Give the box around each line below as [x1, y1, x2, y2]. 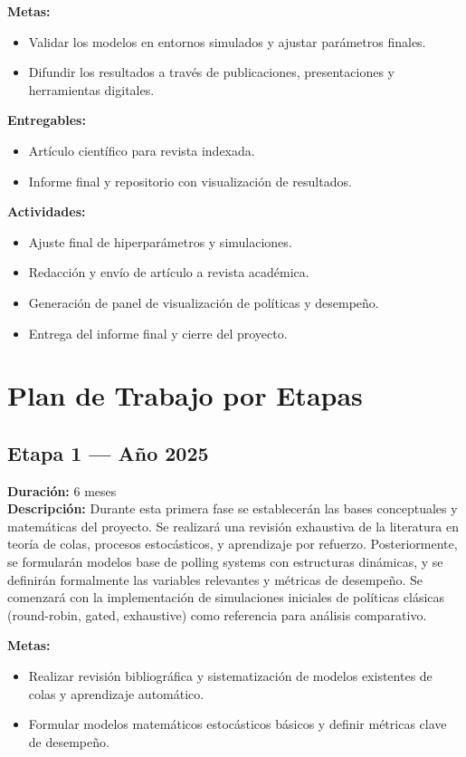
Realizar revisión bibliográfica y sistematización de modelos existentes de [28, 666, 433, 685]
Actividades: [7, 202, 86, 221]
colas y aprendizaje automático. [28, 684, 204, 703]
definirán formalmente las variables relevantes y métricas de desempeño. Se [7, 570, 423, 589]
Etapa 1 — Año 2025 [7, 438, 209, 466]
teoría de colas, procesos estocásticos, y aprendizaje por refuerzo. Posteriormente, [7, 534, 458, 553]
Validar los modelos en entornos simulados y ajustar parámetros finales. [28, 32, 426, 51]
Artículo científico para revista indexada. [28, 140, 255, 159]
